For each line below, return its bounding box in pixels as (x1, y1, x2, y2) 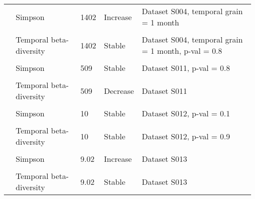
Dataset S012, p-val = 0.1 (142, 108, 230, 119)
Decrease (103, 85, 134, 96)
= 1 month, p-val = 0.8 (142, 45, 222, 56)
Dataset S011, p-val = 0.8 (142, 62, 230, 73)
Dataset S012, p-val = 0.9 (142, 130, 230, 142)
